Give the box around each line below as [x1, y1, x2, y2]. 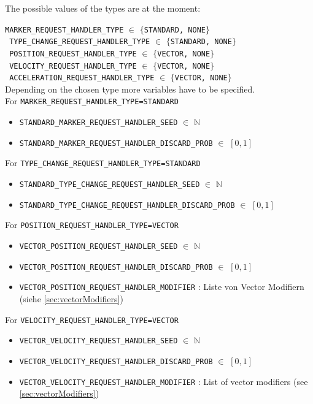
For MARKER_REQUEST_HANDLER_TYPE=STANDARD [5, 94, 179, 107]
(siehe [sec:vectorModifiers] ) [19, 292, 123, 305]
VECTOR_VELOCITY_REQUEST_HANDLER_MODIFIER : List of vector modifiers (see [19, 375, 308, 387]
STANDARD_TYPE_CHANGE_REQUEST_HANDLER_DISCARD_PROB [19, 200, 235, 210]
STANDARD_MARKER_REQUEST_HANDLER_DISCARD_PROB [19, 139, 213, 148]
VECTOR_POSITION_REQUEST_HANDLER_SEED [19, 242, 178, 251]
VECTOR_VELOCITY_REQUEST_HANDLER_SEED [19, 337, 178, 346]
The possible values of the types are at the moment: [5, 2, 201, 14]
